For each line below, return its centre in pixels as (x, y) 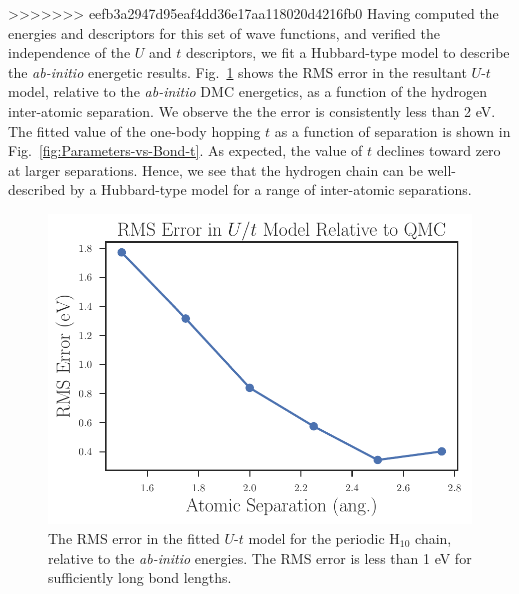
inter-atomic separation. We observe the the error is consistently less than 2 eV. (252, 110)
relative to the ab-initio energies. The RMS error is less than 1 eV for (260, 557)
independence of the (69, 52)
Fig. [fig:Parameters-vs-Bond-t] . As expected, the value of (185, 150)
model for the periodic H (324, 537)
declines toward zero (438, 150)
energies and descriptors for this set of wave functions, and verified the (224, 32)
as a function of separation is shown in (392, 130)
